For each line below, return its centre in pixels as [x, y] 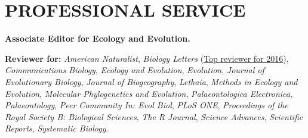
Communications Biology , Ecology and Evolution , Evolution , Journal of [135, 70]
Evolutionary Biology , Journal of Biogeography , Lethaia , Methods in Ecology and [151, 81]
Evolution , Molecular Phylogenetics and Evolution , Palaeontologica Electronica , [149, 93]
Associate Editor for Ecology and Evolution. [98, 38]
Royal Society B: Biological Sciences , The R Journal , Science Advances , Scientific [154, 116]
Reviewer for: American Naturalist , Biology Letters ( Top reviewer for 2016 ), [147, 58]
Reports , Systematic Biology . [57, 128]
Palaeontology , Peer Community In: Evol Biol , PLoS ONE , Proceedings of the [147, 105]
